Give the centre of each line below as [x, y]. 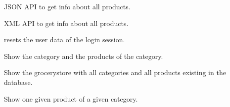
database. [18, 82]
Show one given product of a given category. [71, 98]
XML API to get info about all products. [66, 23]
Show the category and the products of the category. [84, 56]
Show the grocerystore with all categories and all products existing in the [115, 72]
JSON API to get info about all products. [67, 6]
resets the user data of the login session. [65, 40]
